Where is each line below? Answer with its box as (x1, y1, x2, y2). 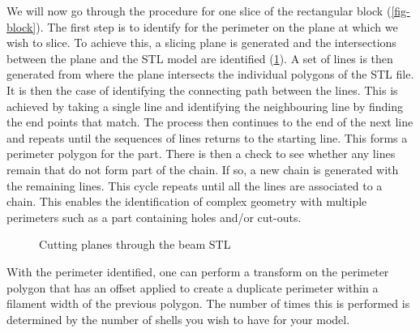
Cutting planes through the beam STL (39, 236, 231, 253)
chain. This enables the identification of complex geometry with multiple (6, 193, 367, 210)
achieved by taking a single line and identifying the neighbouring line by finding (6, 97, 404, 114)
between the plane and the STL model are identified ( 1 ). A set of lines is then (6, 49, 393, 66)
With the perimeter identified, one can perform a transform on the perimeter (6, 263, 389, 280)
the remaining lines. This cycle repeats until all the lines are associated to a (6, 177, 383, 194)
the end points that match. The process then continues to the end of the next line (6, 113, 414, 130)
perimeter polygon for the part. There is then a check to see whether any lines (6, 145, 396, 162)
